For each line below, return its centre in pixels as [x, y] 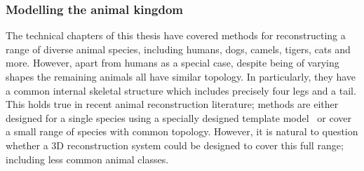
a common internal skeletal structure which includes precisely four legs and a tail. [181, 90]
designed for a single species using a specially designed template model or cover [178, 117]
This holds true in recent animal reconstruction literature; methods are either [172, 104]
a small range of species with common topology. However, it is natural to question [182, 131]
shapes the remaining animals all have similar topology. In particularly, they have [181, 76]
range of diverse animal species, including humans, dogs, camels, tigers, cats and [178, 49]
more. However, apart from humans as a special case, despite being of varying [173, 63]
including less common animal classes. [87, 159]
